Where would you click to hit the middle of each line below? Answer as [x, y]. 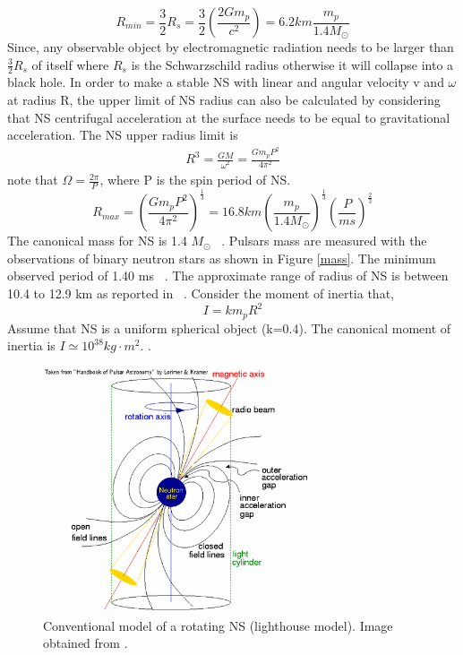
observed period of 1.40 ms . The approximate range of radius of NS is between [228, 276]
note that [33, 180]
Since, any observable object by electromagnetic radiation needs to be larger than [231, 47]
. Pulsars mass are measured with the [324, 241]
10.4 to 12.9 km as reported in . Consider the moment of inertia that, [201, 293]
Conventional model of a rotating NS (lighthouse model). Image [218, 625]
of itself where [70, 64]
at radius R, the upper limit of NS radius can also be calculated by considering [224, 100]
